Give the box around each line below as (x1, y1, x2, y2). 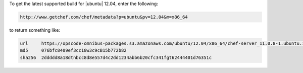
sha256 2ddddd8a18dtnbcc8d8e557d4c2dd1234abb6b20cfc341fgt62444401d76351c (20, 54, 212, 60)
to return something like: (9, 27, 61, 33)
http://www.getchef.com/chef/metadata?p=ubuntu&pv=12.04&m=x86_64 (20, 14, 188, 20)
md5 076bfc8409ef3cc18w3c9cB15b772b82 (20, 48, 127, 53)
